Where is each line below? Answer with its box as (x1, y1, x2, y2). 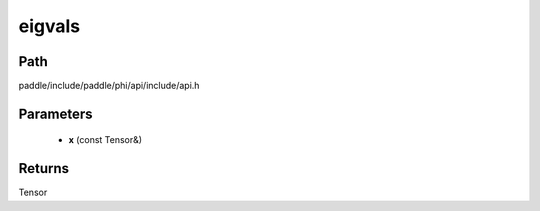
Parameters (18, 105, 93, 122)
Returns (18, 160, 70, 177)
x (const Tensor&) (68, 134, 143, 146)
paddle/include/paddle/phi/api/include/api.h (18, 80, 200, 92)
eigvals (18, 15, 80, 37)
